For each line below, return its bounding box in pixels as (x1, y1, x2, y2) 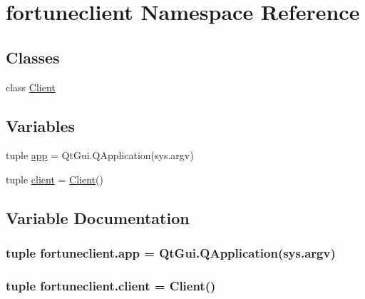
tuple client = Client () (6, 171, 103, 186)
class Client (6, 79, 56, 94)
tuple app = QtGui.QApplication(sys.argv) (6, 148, 194, 163)
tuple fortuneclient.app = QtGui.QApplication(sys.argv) (6, 244, 336, 262)
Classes (6, 46, 60, 68)
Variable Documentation (6, 206, 190, 228)
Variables (6, 114, 76, 136)
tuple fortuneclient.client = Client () (6, 277, 216, 295)
